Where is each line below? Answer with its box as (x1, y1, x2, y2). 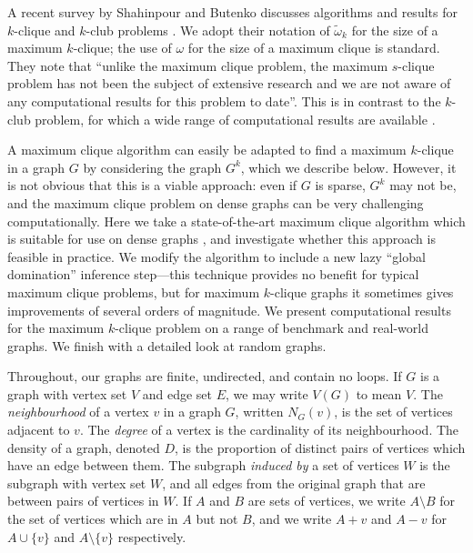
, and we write (251, 509, 332, 528)
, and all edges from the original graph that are (162, 473, 426, 492)
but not (196, 509, 238, 528)
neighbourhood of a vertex (7, 402, 149, 421)
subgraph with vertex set (7, 473, 146, 492)
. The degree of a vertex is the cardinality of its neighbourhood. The (79, 420, 459, 439)
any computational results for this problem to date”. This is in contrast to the (7, 91, 441, 110)
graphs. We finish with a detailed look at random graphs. (7, 336, 327, 355)
